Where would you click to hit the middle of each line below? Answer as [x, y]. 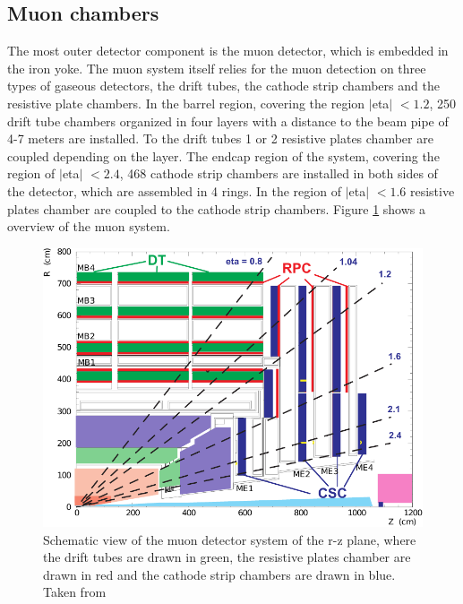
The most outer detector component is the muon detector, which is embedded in [228, 51]
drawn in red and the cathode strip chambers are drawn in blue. [219, 574]
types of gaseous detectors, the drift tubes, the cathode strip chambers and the [223, 86]
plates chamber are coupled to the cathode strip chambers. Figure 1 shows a [217, 208]
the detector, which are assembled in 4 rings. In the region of [174, 190]
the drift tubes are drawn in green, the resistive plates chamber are [227, 557]
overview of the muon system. [89, 226]
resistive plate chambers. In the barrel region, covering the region [186, 103]
